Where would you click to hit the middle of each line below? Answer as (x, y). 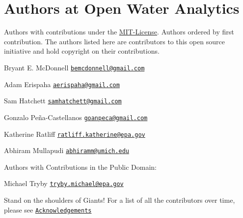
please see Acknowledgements (48, 209)
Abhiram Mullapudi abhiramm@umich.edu (67, 150)
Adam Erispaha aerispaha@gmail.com (62, 84)
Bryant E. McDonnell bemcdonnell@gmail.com (74, 67)
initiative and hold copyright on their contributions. (82, 51)
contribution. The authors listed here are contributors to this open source (114, 41)
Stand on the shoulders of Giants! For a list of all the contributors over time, (120, 200)
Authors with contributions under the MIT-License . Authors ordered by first (119, 32)
